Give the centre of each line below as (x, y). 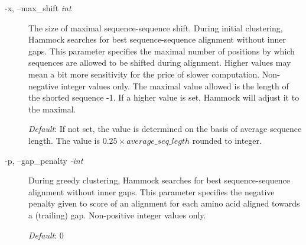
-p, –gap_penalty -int (44, 160)
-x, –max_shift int (38, 8)
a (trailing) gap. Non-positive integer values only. (117, 215)
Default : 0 (46, 235)
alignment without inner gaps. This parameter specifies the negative (152, 191)
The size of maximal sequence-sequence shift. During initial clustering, (156, 28)
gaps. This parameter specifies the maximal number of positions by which (162, 51)
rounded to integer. (227, 140)
